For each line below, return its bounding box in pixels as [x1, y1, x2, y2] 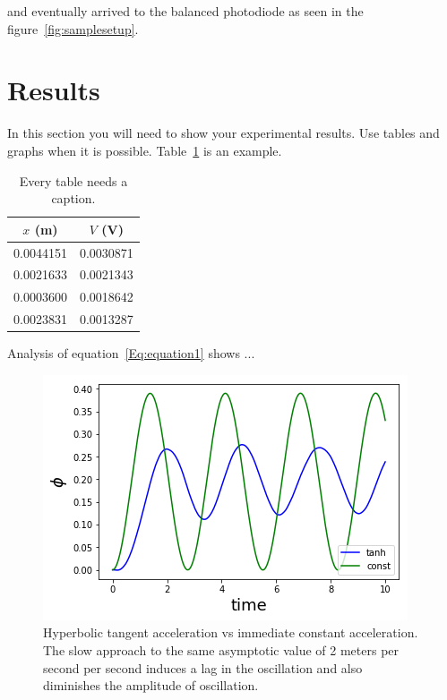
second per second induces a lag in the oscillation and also [43, 658, 363, 677]
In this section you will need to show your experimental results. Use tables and [7, 124, 440, 142]
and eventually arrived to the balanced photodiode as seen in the [7, 2, 364, 20]
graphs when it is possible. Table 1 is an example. [7, 141, 282, 159]
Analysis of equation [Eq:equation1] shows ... [7, 344, 255, 363]
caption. [51, 189, 96, 208]
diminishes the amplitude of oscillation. [43, 676, 259, 695]
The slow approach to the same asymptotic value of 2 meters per [43, 640, 400, 659]
